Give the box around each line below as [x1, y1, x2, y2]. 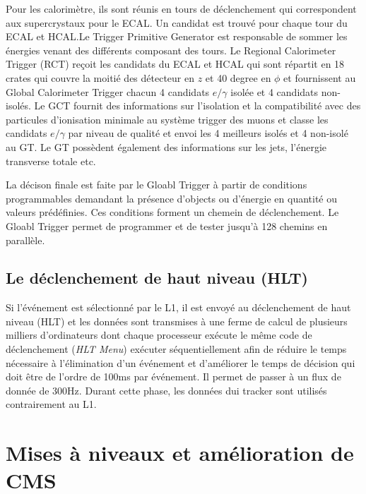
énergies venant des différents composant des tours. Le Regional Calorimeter [6, 42, 336, 57]
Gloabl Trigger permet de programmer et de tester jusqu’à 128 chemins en [6, 218, 328, 233]
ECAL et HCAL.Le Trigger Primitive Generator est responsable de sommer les [6, 29, 348, 44]
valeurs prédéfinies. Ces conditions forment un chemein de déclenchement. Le [6, 205, 339, 219]
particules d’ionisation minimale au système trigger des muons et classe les [6, 112, 329, 126]
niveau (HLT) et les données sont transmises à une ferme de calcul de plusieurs [6, 313, 348, 328]
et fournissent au [283, 70, 356, 85]
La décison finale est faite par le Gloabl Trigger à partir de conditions [6, 177, 307, 192]
